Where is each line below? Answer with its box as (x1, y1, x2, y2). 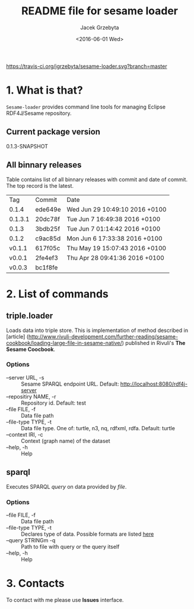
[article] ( (6, 333, 28, 340)
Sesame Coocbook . (6, 346, 55, 353)
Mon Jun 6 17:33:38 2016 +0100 (66, 234, 163, 243)
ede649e (35, 205, 61, 213)
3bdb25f (35, 225, 61, 233)
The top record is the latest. (6, 182, 74, 189)
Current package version (6, 127, 101, 137)
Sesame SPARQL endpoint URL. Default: (21, 380, 119, 387)
